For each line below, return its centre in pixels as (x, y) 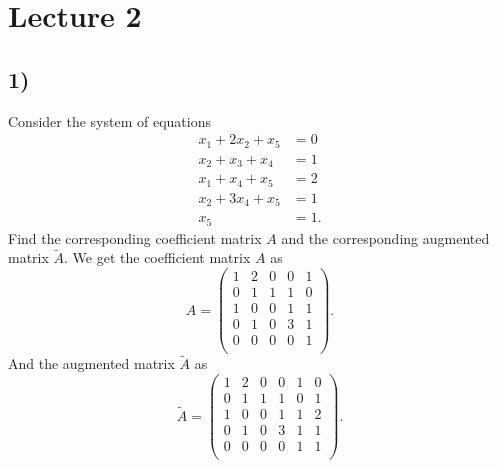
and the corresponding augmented (385, 237)
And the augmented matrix (91, 363)
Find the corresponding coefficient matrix (135, 237)
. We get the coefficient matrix (157, 257)
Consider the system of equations (109, 120)
